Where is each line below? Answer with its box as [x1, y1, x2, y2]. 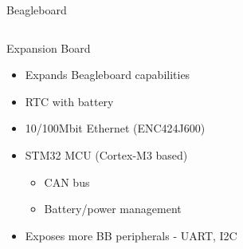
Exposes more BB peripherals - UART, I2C [25, 227, 237, 243]
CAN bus [44, 173, 90, 190]
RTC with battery [25, 93, 114, 109]
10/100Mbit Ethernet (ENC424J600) [25, 120, 206, 136]
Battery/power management [44, 200, 182, 217]
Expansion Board [6, 39, 91, 56]
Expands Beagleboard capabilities [25, 66, 190, 83]
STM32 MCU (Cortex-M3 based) [25, 146, 188, 163]
